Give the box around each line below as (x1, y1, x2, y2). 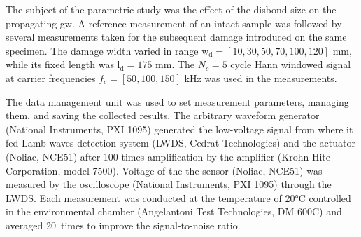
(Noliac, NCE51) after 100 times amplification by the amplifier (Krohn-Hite (6, 149, 330, 163)
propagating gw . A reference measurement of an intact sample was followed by (6, 15, 342, 30)
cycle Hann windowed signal (230, 57, 351, 72)
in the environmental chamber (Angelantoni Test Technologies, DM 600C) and (6, 204, 342, 219)
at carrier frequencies (6, 70, 96, 85)
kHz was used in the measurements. (184, 70, 337, 85)
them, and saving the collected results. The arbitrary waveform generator (6, 108, 320, 123)
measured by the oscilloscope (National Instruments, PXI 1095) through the (6, 177, 332, 191)
